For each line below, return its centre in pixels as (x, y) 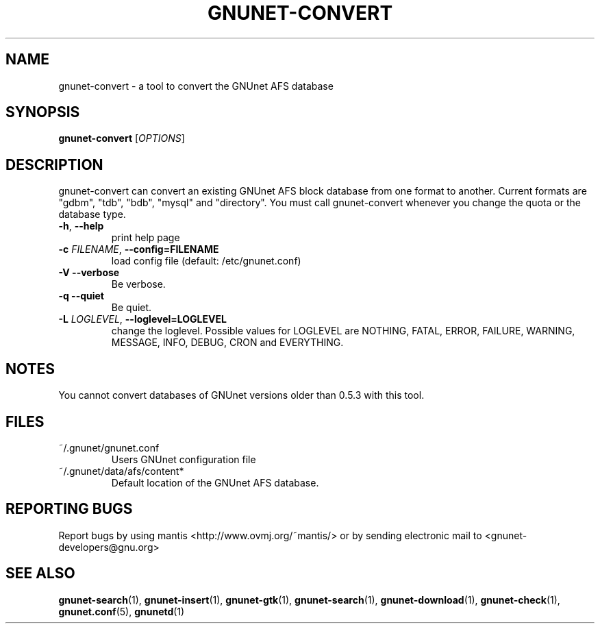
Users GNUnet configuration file (184, 459)
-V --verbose (89, 273)
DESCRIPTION (54, 164)
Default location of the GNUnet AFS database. (215, 482)
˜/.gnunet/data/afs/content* (121, 471)
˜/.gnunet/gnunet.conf (109, 447)
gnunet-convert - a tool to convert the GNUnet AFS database (196, 86)
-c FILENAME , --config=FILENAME (139, 249)
